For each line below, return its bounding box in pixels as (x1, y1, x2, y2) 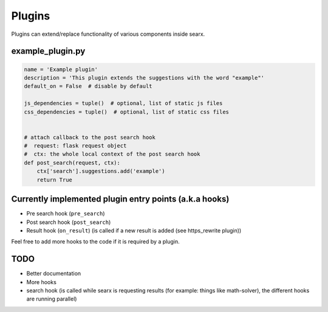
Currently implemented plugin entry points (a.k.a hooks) (11, 194, 230, 205)
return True (36, 176, 73, 183)
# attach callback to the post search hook (24, 134, 156, 141)
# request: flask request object (24, 143, 127, 149)
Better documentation (26, 270, 81, 277)
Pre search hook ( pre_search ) (26, 210, 106, 217)
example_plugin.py (11, 46, 86, 56)
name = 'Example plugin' (24, 66, 98, 73)
